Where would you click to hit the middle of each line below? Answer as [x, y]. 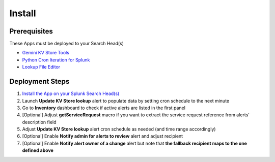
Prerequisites [31, 31]
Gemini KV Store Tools [46, 53]
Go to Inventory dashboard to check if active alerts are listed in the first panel [104, 108]
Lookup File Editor [41, 67]
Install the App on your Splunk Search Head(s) [71, 93]
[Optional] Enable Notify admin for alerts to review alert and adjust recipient [103, 136]
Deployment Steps [39, 82]
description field [39, 122]
